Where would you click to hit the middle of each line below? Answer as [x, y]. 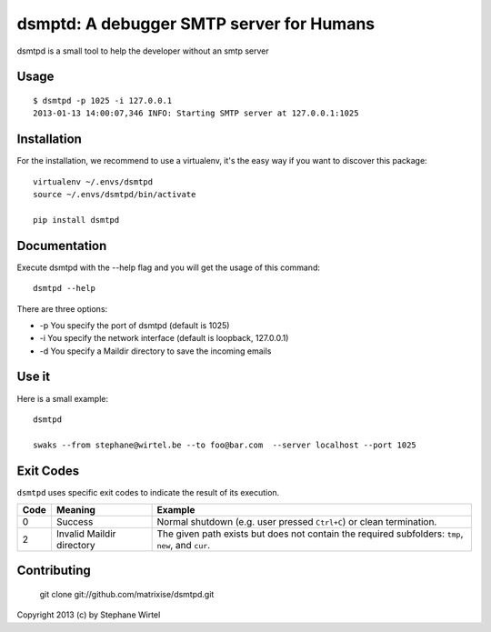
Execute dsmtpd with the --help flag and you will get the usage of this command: [168, 267]
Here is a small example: [63, 398]
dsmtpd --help [64, 288]
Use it [33, 377]
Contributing [54, 571]
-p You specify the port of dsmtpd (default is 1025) [135, 325]
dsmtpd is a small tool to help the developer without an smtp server [143, 51]
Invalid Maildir [86, 534]
